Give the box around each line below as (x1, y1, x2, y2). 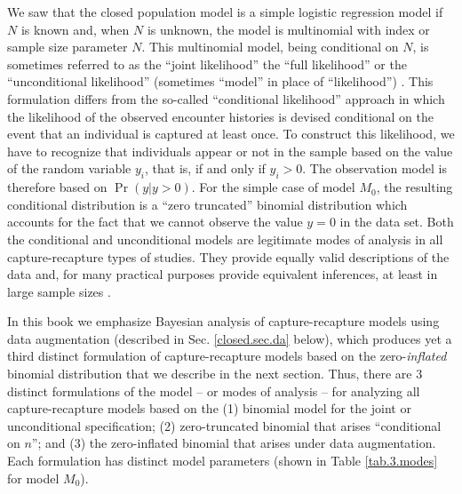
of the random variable (7, 159, 131, 178)
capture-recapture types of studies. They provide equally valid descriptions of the (7, 247, 450, 266)
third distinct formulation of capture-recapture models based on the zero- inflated (7, 347, 447, 365)
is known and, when (20, 20, 130, 38)
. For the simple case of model (191, 178, 355, 196)
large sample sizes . (7, 282, 111, 300)
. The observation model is (302, 159, 447, 178)
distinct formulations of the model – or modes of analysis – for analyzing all (7, 381, 420, 400)
